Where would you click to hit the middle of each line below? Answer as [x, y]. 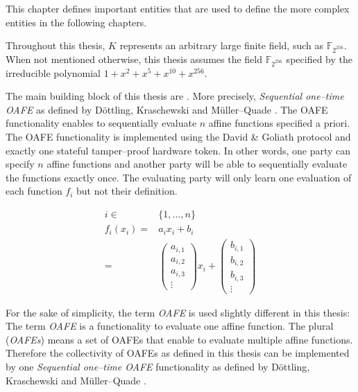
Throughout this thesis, [56, 45]
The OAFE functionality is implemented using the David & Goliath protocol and [178, 137]
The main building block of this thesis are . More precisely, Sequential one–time [175, 96]
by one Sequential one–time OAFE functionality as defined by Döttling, [158, 367]
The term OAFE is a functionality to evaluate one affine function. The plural [170, 326]
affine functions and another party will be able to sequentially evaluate [197, 164]
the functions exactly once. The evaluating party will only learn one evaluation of [179, 177]
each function [34, 191]
